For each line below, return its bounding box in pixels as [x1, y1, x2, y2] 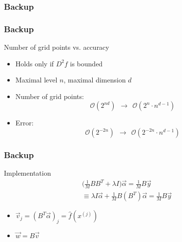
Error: [15, 118, 34, 128]
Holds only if [15, 58, 54, 68]
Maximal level [15, 75, 58, 85]
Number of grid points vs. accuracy [4, 42, 109, 52]
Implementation [4, 168, 51, 178]
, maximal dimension [63, 75, 126, 85]
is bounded [70, 58, 103, 68]
